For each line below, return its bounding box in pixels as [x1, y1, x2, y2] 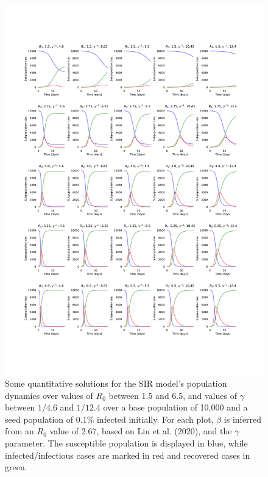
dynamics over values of [5, 389, 93, 401]
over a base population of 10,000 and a [103, 401, 248, 414]
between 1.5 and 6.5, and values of [108, 389, 237, 401]
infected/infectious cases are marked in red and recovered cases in [5, 448, 250, 461]
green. [5, 461, 27, 473]
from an [5, 425, 34, 437]
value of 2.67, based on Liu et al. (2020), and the [49, 425, 232, 437]
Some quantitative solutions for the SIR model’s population [5, 376, 227, 389]
